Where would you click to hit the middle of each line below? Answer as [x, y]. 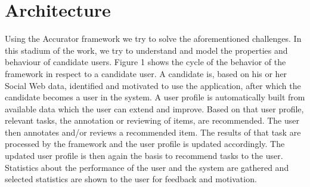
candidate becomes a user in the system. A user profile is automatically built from [155, 97]
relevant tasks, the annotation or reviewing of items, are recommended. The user [152, 120]
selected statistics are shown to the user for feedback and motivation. [131, 179]
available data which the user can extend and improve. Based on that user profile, [154, 108]
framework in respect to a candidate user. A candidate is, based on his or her [146, 73]
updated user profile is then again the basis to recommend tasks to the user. [144, 156]
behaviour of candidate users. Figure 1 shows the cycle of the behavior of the [145, 62]
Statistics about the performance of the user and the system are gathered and [147, 167]
